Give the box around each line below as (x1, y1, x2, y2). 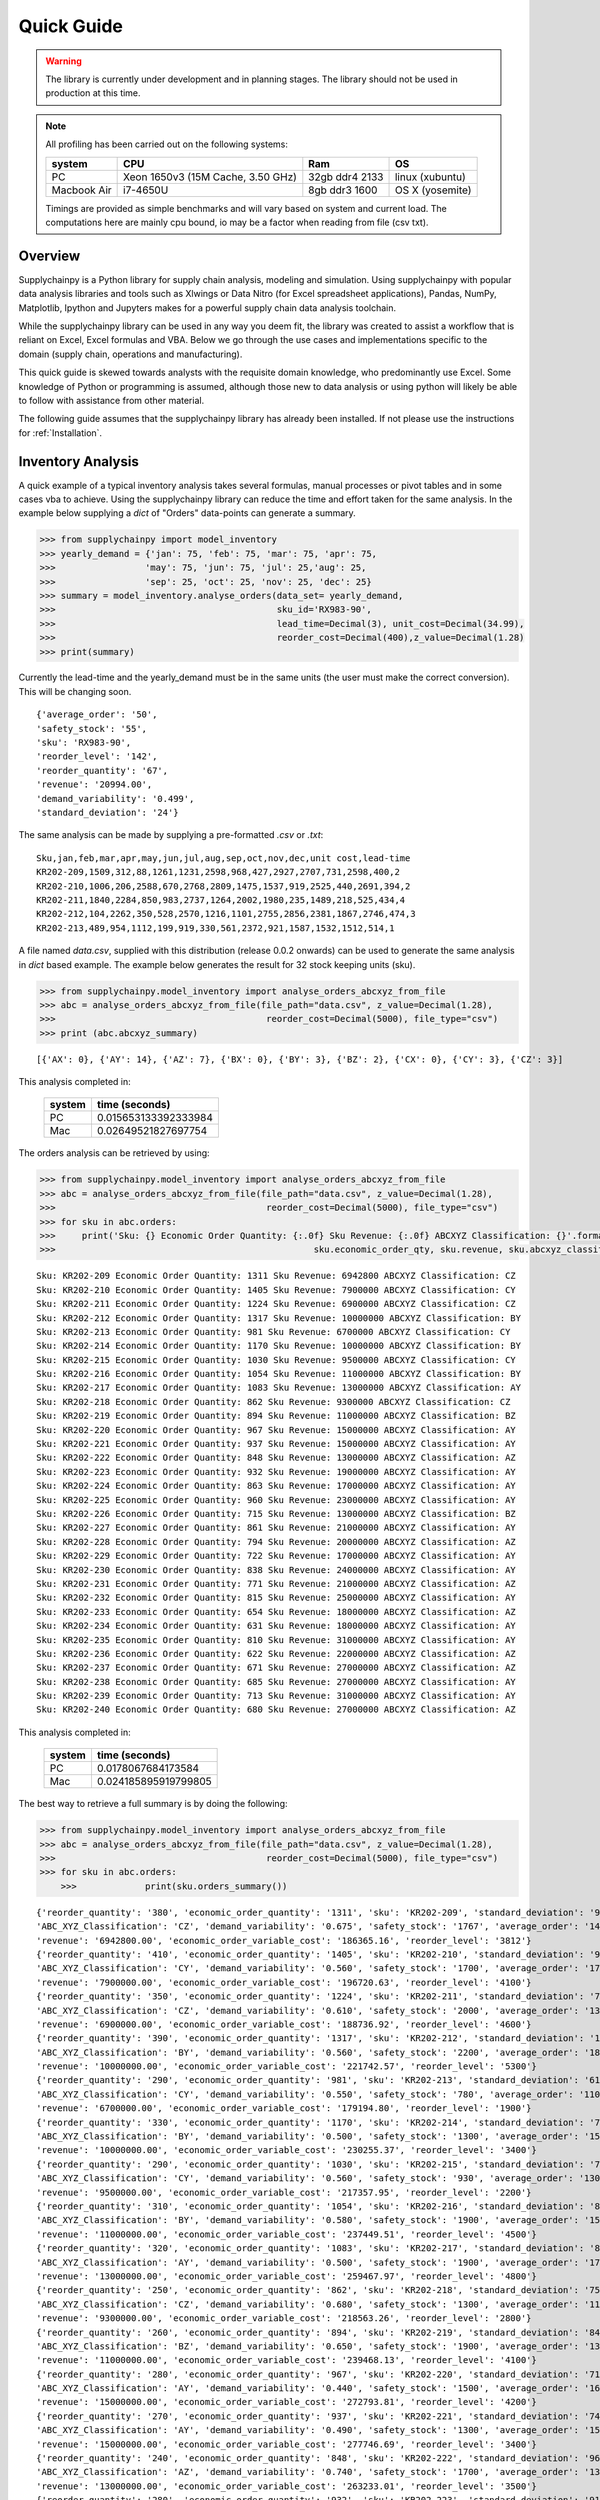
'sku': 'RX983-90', (36, 737, 132, 749)
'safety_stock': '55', (36, 723, 148, 734)
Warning (45, 55, 82, 67)
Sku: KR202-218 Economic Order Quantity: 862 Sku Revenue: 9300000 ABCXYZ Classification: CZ (36, 1396, 511, 1407)
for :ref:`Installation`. (18, 426, 103, 439)
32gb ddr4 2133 (308, 170, 384, 184)
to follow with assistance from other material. (18, 394, 205, 406)
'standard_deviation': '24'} (36, 807, 179, 818)
